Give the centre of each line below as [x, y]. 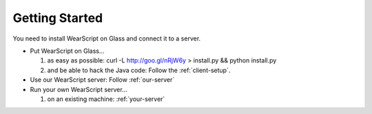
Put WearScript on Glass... [67, 51]
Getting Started [58, 18]
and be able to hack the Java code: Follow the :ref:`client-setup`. [139, 70]
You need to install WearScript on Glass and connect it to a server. [107, 38]
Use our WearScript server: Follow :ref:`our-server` [102, 80]
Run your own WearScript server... [79, 89]
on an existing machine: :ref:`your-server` [106, 99]
